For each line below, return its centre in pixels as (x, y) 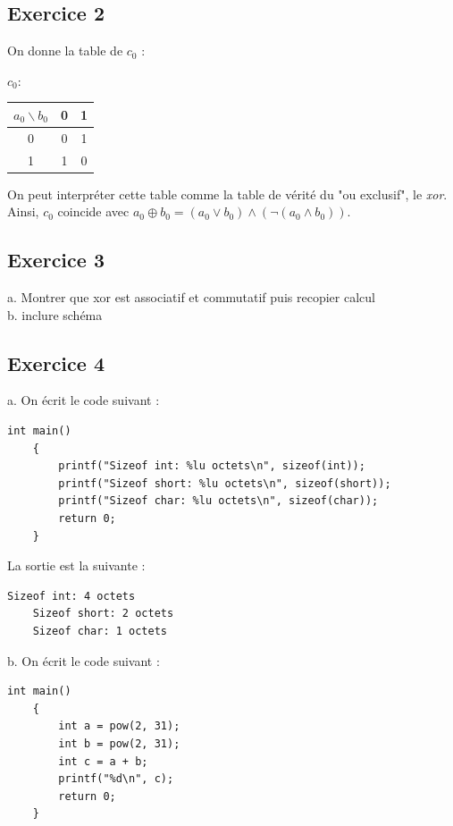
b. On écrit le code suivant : (84, 660)
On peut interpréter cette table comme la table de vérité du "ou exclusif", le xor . (227, 194)
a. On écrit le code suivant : (84, 400)
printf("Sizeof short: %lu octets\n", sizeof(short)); (225, 483)
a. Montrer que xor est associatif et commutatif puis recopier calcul (191, 297)
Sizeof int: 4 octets (71, 596)
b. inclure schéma (55, 314)
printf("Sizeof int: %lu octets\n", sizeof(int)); (212, 466)
